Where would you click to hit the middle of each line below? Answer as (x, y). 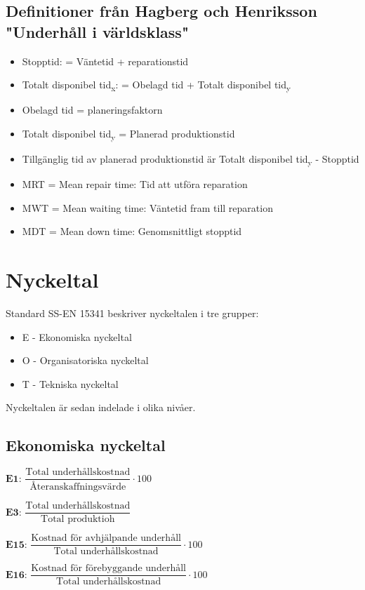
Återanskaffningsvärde (78, 487)
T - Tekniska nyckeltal (70, 383)
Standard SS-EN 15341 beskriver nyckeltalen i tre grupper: (132, 313)
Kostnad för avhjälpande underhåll (106, 538)
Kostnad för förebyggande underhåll (108, 569)
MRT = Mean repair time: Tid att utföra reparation (135, 184)
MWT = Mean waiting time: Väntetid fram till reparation (147, 207)
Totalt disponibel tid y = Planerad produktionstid (128, 134)
